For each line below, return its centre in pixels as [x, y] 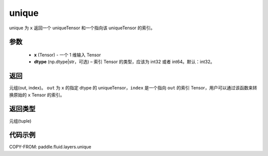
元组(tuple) [20, 121]
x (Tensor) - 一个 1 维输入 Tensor [67, 55]
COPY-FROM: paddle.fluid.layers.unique [50, 147]
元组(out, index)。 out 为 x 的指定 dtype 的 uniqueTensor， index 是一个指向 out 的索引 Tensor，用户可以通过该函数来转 [133, 88]
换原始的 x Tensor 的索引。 [37, 95]
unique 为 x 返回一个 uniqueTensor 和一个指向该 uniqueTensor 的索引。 [82, 28]
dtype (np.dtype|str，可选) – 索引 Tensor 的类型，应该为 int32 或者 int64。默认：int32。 [125, 62]
